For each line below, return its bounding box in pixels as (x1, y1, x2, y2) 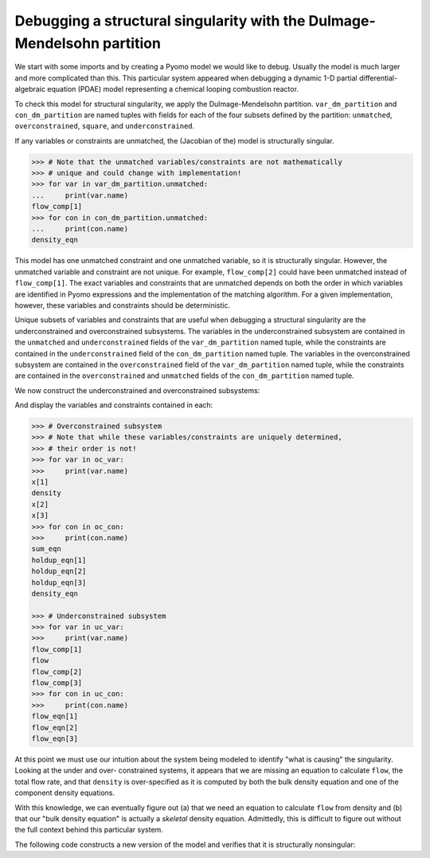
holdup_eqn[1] (31, 555, 87, 565)
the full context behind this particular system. (14, 825, 163, 835)
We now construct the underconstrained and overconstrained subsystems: (14, 385, 260, 395)
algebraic (14, 85, 46, 94)
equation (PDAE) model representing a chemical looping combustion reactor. (47, 85, 299, 94)
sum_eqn (31, 545, 61, 553)
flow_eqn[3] (31, 734, 79, 743)
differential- (358, 73, 398, 83)
